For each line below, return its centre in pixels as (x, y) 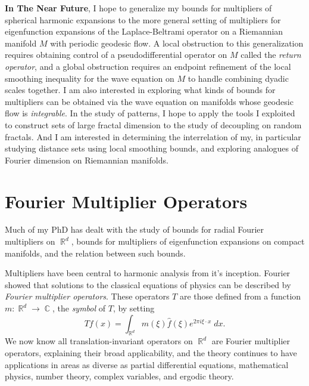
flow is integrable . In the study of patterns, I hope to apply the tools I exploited (150, 113)
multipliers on (30, 241)
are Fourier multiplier (251, 341)
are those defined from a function (240, 296)
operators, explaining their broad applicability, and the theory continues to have (151, 352)
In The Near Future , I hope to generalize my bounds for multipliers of (138, 8)
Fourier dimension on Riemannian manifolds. (87, 160)
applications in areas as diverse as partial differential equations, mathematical (147, 364)
